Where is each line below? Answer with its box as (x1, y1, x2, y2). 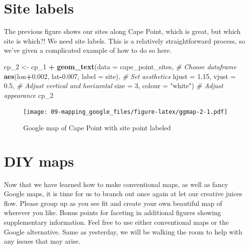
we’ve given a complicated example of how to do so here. (4, 45, 172, 55)
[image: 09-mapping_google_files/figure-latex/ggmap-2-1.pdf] (23, 109, 228, 116)
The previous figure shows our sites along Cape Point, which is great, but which (4, 26, 241, 36)
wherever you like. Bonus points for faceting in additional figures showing (4, 207, 221, 218)
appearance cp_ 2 (4, 90, 54, 100)
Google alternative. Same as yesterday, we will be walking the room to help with (4, 226, 243, 236)
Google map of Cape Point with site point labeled (23, 122, 171, 132)
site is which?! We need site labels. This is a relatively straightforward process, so (4, 35, 245, 46)
